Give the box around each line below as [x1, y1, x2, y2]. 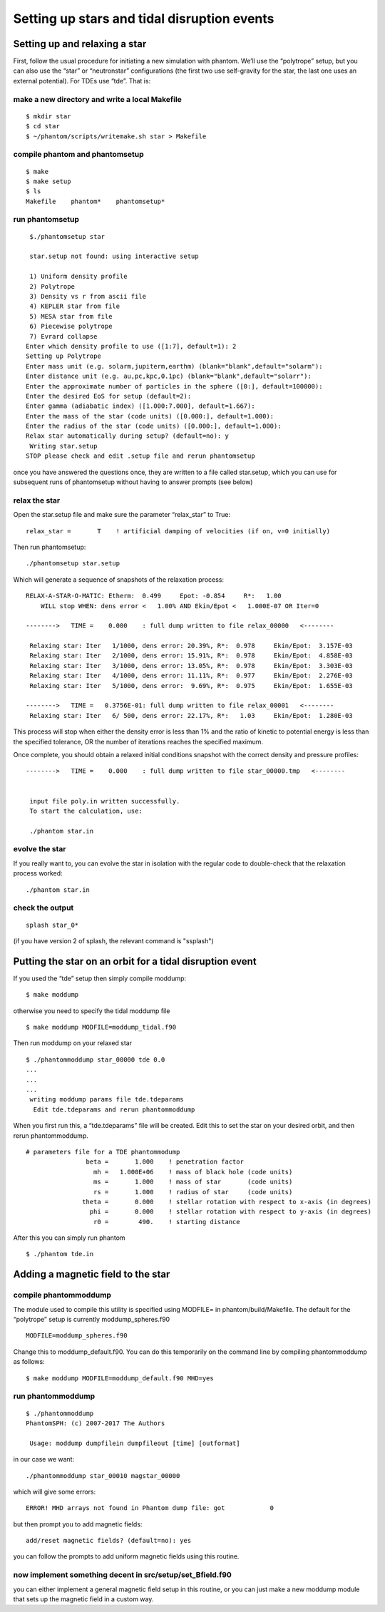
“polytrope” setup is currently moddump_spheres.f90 [13, 1315, 170, 1324]
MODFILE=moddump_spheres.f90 [26, 1332, 128, 1340]
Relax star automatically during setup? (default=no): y [26, 432, 230, 440]
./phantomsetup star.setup [26, 560, 120, 568]
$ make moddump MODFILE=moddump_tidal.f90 [26, 1023, 177, 1032]
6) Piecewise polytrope [29, 322, 113, 331]
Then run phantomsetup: [13, 543, 86, 551]
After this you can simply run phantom [13, 1233, 125, 1242]
